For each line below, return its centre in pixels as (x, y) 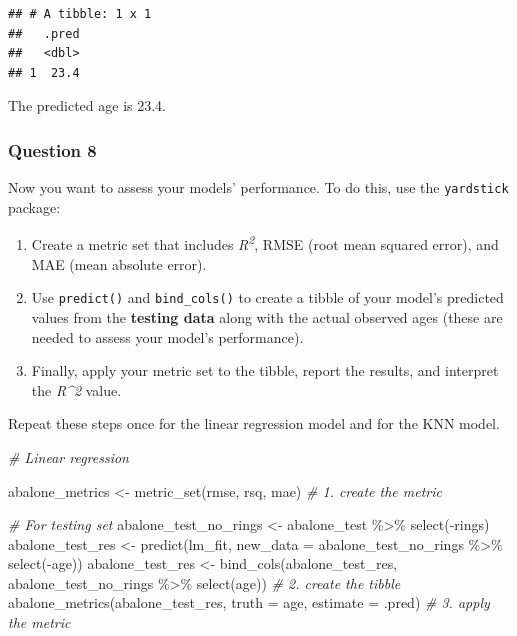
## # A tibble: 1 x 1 (80, 14)
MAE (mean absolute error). (119, 263)
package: (34, 206)
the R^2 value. (76, 389)
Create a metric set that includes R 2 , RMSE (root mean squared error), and (265, 243)
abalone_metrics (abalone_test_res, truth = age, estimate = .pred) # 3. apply (249, 602)
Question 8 (52, 149)
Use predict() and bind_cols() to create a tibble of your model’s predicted (267, 297)
